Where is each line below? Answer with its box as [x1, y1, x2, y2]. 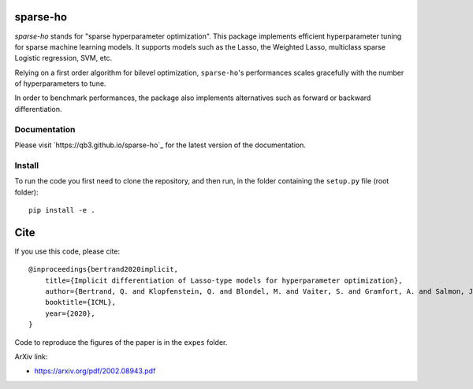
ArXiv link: [14, 351, 48, 361]
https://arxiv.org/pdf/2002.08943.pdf [34, 366, 156, 376]
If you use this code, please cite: [14, 246, 121, 256]
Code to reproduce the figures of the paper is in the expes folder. [14, 337, 228, 346]
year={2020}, [44, 309, 95, 318]
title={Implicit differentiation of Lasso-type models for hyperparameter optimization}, [44, 276, 403, 285]
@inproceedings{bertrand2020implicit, [28, 265, 179, 274]
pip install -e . [28, 206, 95, 214]
